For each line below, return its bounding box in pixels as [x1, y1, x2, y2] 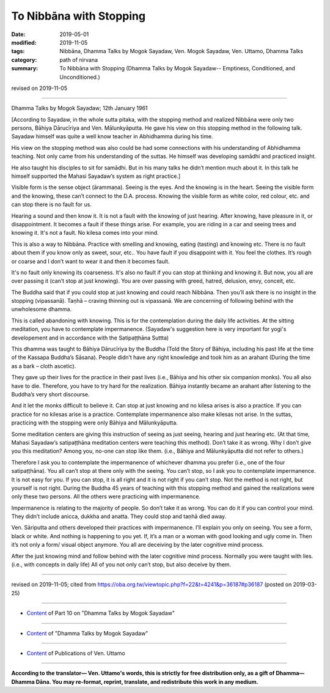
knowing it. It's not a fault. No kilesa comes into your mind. [11, 229, 159, 237]
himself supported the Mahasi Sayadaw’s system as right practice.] [11, 172, 181, 180]
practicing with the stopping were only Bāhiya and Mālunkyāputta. [11, 419, 178, 426]
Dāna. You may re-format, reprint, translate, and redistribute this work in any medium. [35, 678, 259, 685]
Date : [11, 31, 26, 38]
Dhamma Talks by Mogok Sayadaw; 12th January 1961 [11, 105, 148, 112]
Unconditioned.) [59, 73, 100, 81]
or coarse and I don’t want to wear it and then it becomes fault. [11, 258, 170, 265]
